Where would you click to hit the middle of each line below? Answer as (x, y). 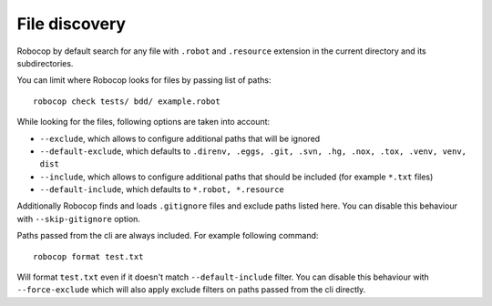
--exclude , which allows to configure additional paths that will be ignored (180, 138)
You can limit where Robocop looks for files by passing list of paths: (144, 80)
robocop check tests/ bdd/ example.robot (127, 101)
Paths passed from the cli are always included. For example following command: (168, 236)
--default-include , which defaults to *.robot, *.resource (162, 189)
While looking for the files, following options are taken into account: (143, 122)
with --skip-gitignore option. (79, 219)
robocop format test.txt (88, 256)
